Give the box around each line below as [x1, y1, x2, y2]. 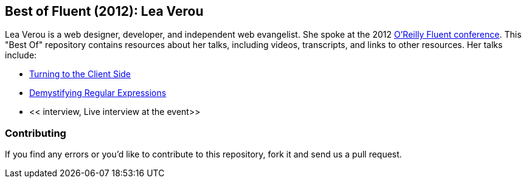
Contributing [5, 126, 66, 139]
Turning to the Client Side [29, 69, 131, 80]
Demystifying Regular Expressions [29, 88, 167, 98]
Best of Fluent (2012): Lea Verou [5, 4, 204, 19]
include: [5, 50, 37, 61]
